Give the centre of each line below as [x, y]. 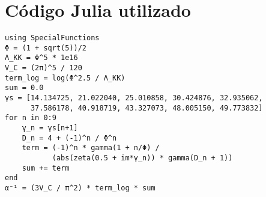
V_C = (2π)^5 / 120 [44, 68]
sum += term [46, 168]
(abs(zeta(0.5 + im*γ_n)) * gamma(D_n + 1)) [142, 158]
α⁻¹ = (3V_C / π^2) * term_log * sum [80, 188]
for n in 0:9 [31, 118]
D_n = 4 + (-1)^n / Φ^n [69, 138]
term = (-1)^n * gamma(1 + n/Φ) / [91, 148]
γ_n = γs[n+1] [50, 128]
